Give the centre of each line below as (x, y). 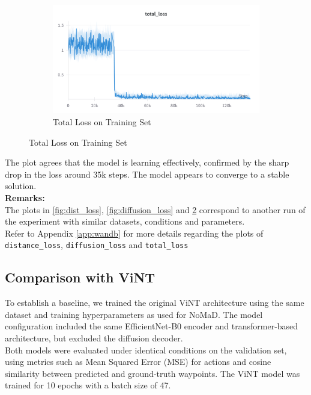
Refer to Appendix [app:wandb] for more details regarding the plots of (134, 233)
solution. (21, 186)
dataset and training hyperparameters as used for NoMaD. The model (134, 314)
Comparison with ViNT (80, 277)
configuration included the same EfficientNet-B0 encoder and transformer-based (152, 326)
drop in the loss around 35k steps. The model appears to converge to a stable (147, 174)
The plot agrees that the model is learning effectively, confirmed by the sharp (147, 162)
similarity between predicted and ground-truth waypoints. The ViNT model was (152, 373)
